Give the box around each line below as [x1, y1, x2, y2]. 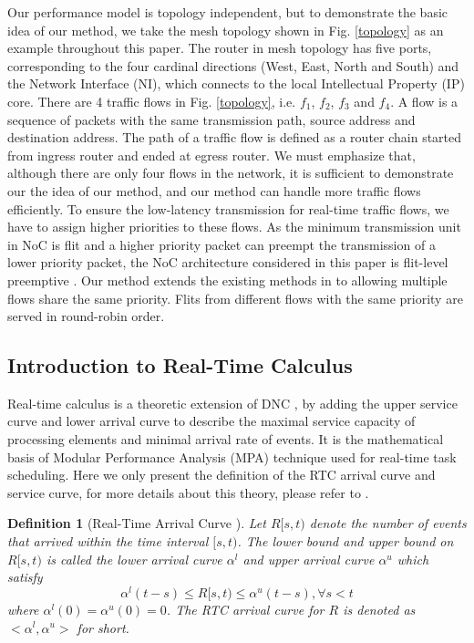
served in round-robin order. [7, 306, 165, 326]
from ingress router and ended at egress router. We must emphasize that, [7, 145, 416, 164]
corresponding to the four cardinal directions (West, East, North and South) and [7, 56, 459, 75]
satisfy [7, 567, 43, 586]
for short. [77, 617, 129, 637]
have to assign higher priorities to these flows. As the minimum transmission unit [7, 217, 461, 236]
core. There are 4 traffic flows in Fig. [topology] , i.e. [7, 91, 296, 110]
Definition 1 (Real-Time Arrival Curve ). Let [7, 513, 266, 533]
